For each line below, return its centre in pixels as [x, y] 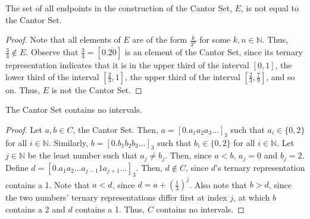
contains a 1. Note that [48, 184]
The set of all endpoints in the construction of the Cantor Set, [119, 8]
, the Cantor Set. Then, [115, 129]
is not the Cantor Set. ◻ [97, 89]
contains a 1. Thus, [110, 209]
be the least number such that [82, 155]
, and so [281, 76]
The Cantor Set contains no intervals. [74, 109]
